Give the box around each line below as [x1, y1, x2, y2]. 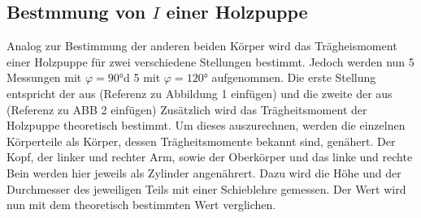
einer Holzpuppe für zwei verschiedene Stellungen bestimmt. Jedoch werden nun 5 [7, 53, 414, 70]
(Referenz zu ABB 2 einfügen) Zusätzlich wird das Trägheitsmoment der [7, 100, 367, 118]
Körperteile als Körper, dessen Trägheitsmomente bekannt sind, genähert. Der [7, 132, 396, 149]
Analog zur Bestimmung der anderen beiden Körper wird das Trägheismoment [7, 37, 397, 54]
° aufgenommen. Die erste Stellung [203, 69, 376, 86]
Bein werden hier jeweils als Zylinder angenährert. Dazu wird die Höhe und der [7, 164, 401, 181]
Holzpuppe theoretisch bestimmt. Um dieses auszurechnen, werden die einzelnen [7, 117, 406, 134]
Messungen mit [7, 69, 82, 86]
